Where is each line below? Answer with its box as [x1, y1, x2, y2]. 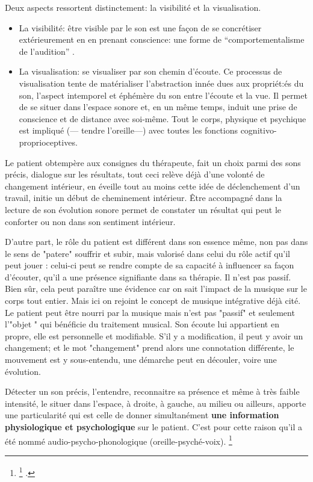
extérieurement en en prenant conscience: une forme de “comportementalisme [19, 33, 305, 46]
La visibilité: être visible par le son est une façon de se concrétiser [19, 21, 262, 34]
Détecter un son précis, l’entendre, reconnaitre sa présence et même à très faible [5, 385, 300, 398]
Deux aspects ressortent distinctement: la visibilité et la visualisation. [5, 1, 261, 13]
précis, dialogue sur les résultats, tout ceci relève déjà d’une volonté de [5, 168, 265, 181]
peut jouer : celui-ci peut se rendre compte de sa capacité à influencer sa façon [5, 259, 294, 271]
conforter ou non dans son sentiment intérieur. [5, 215, 176, 227]
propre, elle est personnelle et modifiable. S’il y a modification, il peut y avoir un [5, 329, 303, 342]
